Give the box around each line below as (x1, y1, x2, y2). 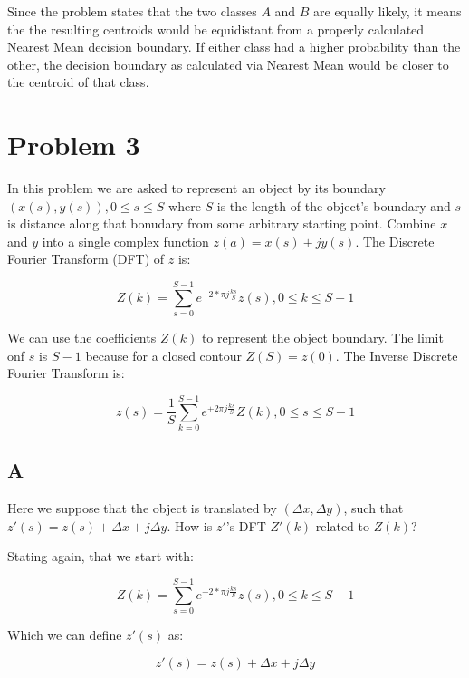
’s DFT (225, 516, 266, 535)
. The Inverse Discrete (335, 345, 458, 364)
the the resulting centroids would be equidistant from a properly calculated (7, 19, 425, 38)
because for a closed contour (85, 345, 242, 364)
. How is (167, 516, 213, 535)
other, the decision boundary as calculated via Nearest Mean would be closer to (7, 54, 449, 73)
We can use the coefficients (7, 328, 157, 347)
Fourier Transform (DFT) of (7, 249, 165, 268)
